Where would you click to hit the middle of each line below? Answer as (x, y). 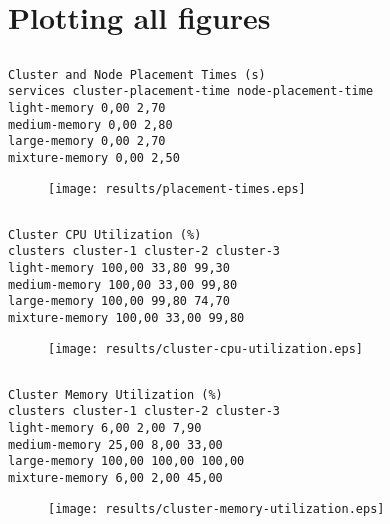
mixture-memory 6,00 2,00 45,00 (115, 478)
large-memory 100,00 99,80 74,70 (119, 301)
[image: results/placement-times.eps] (177, 188)
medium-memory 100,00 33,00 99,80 (123, 284)
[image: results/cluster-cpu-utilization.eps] (205, 348)
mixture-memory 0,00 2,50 (94, 158)
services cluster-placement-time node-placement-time (191, 91)
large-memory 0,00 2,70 (87, 141)
